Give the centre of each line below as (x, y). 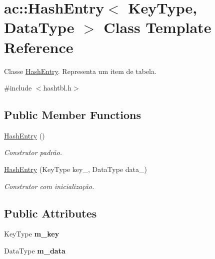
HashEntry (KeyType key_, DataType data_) (75, 169)
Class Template (157, 27)
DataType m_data (35, 251)
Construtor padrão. (33, 152)
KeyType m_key (32, 234)
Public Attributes (50, 213)
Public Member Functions (72, 115)
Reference (39, 47)
